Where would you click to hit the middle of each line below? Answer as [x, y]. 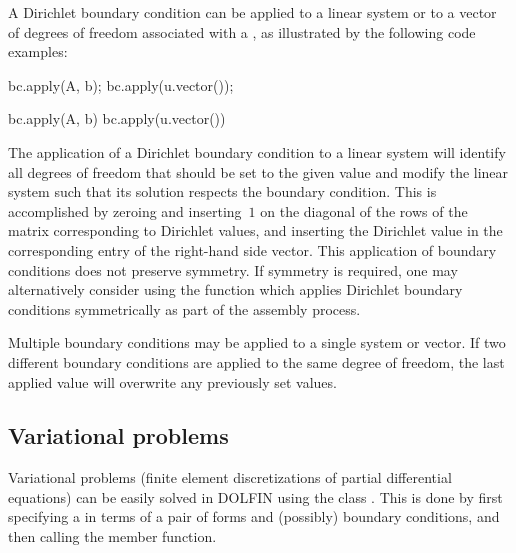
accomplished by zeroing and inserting [125, 210]
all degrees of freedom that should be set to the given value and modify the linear [258, 171]
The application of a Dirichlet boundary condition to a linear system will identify [257, 151]
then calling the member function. [112, 536]
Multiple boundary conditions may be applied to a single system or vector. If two [257, 342]
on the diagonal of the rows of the [364, 210]
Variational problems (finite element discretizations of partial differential [230, 477]
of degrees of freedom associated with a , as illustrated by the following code [242, 31]
